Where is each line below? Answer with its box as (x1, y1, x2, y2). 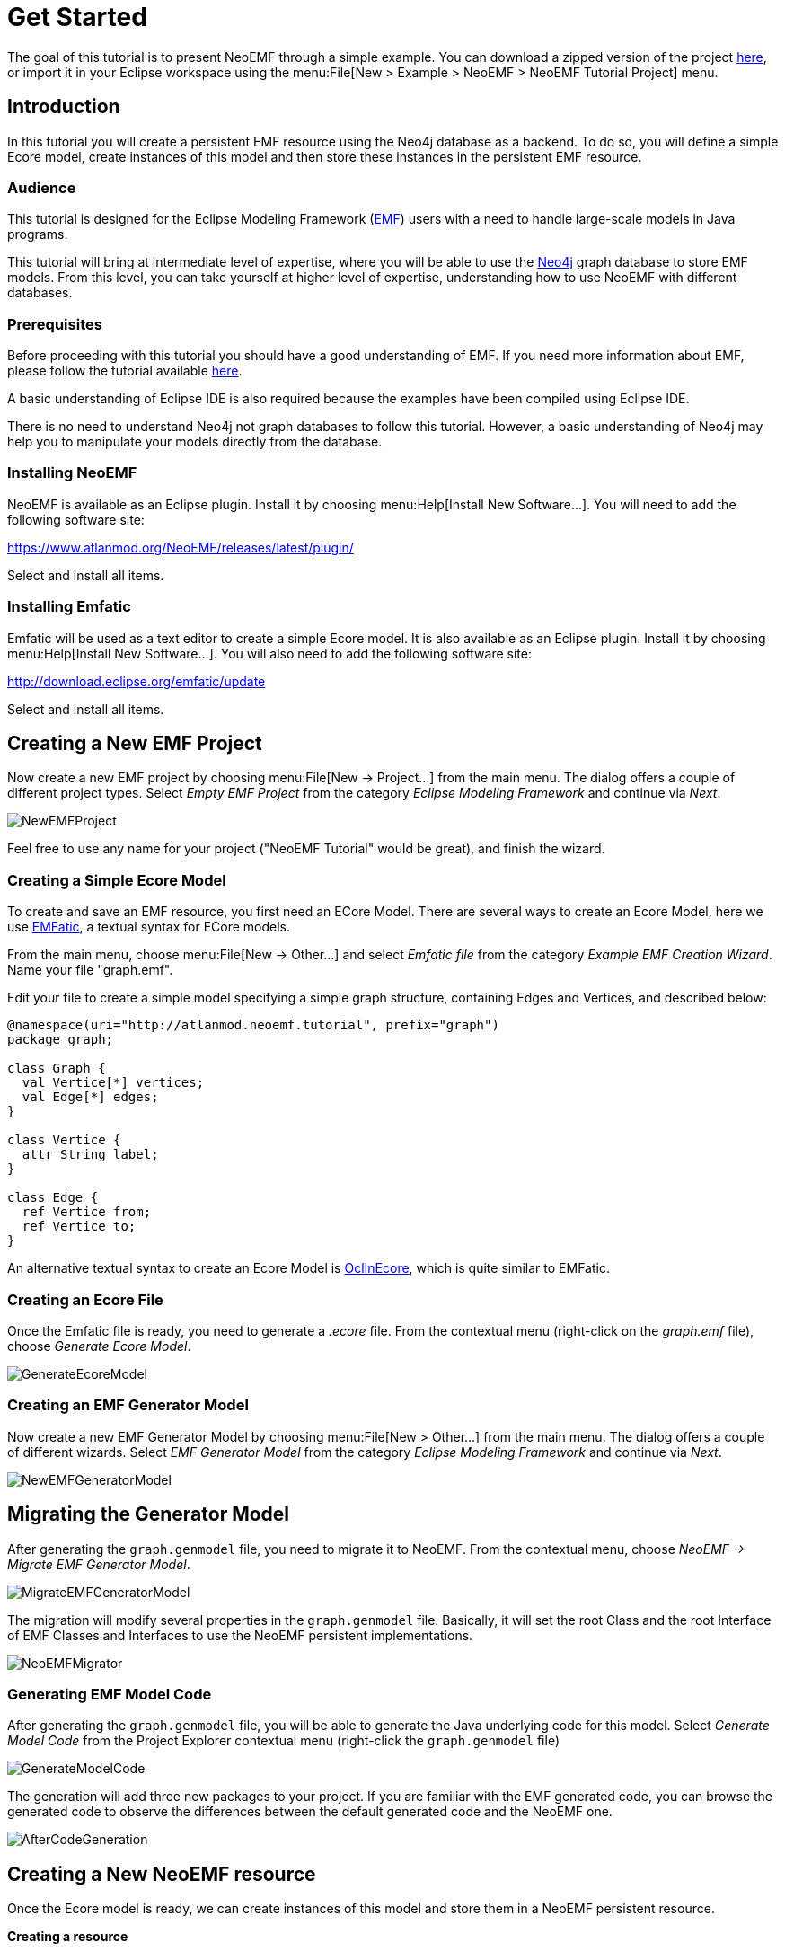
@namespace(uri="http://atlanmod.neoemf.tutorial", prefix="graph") (7, 1018, 499, 1033)
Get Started (7, 2, 147, 32)
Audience (7, 178, 76, 197)
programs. (7, 226, 68, 243)
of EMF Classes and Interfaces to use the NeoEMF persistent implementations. (7, 1627, 473, 1643)
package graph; (7, 1032, 114, 1047)
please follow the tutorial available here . (7, 363, 243, 379)
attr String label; (22, 1147, 159, 1162)
